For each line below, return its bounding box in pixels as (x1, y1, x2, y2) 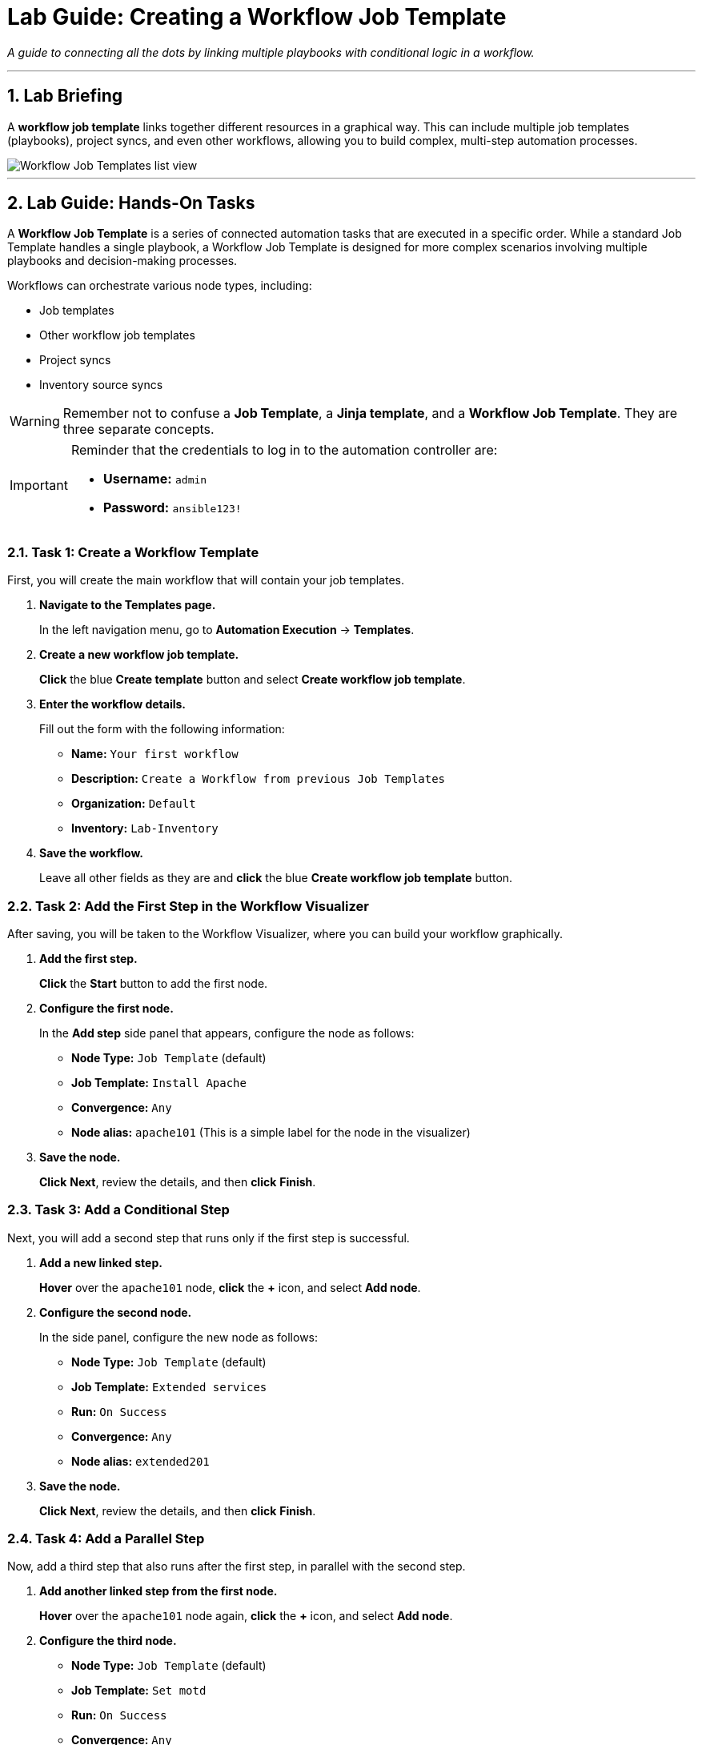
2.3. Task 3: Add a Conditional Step (7, 1201, 230, 1218)
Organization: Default (71, 796, 196, 811)
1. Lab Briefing (7, 86, 122, 106)
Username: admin (102, 471, 207, 487)
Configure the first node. (39, 1001, 174, 1015)
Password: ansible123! (102, 499, 242, 516)
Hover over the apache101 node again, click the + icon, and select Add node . (39, 1609, 453, 1623)
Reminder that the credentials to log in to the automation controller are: (70, 442, 498, 459)
